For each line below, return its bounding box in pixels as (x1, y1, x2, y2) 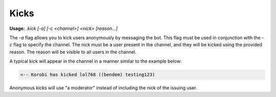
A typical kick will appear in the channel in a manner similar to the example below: (9, 58, 182, 64)
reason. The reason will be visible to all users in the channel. (9, 49, 136, 55)
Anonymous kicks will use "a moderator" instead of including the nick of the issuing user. (9, 85, 197, 91)
